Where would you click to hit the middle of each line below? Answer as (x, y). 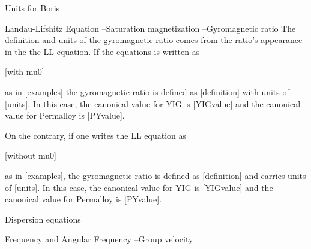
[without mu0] (31, 155)
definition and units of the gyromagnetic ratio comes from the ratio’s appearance (154, 40)
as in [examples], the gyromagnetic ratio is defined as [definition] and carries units (155, 175)
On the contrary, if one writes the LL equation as (96, 135)
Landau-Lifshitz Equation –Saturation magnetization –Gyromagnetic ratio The (150, 28)
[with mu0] (25, 72)
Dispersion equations (43, 219)
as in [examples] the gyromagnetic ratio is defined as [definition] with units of (147, 91)
